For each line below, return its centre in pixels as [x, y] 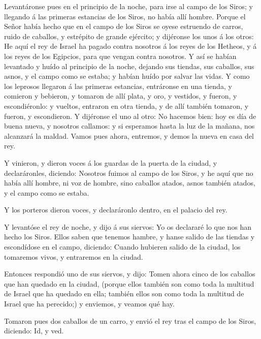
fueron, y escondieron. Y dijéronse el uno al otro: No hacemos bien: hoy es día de [130, 116]
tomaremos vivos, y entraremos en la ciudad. [74, 256]
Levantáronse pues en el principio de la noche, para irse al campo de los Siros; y [128, 6]
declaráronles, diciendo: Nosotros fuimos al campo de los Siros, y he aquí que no [129, 173]
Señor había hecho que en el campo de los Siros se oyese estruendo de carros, [124, 26]
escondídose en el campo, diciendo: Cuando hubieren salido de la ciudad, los [122, 247]
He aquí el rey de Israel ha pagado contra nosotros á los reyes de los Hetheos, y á [130, 46]
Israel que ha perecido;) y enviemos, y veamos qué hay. [89, 304]
